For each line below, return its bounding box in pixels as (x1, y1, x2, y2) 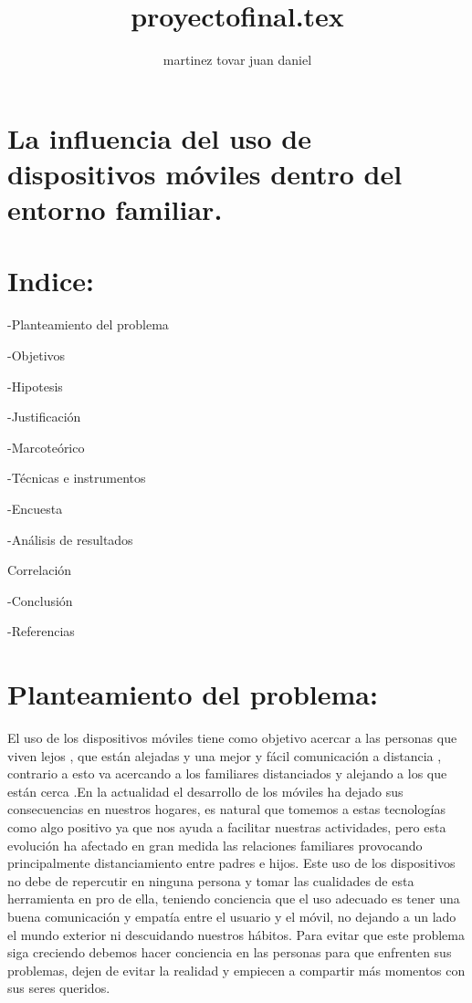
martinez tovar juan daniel (163, 50, 312, 69)
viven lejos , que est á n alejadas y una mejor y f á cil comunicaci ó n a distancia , (7, 746, 442, 765)
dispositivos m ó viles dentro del (7, 154, 403, 192)
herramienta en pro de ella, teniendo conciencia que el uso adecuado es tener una (7, 889, 460, 908)
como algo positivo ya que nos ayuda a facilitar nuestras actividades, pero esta (7, 818, 446, 837)
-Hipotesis (7, 376, 63, 395)
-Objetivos (7, 346, 66, 364)
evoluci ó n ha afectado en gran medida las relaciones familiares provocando (7, 835, 423, 854)
